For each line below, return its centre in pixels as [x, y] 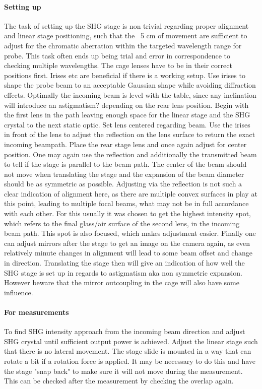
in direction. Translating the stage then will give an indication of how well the [124, 263]
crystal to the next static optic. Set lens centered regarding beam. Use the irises [127, 124]
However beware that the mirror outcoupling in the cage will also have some [122, 282]
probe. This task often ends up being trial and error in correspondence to [117, 55]
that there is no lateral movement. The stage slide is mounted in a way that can [128, 351]
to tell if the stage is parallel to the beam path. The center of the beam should [125, 164]
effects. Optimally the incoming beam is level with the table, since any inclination [130, 94]
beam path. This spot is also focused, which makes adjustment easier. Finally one [130, 233]
